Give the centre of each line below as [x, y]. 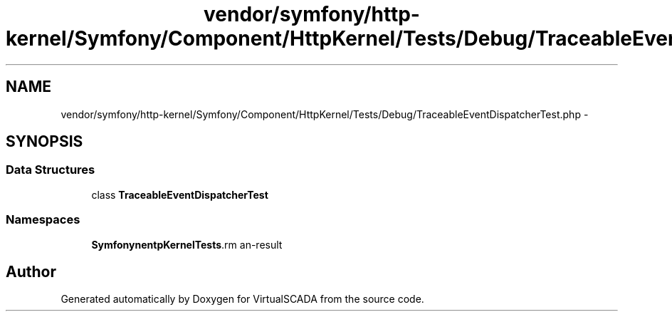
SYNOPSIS [44, 142]
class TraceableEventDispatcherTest [180, 194]
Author [31, 271]
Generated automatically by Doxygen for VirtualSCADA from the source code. [242, 299]
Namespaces [43, 220]
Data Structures [51, 170]
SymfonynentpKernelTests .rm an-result [187, 244]
